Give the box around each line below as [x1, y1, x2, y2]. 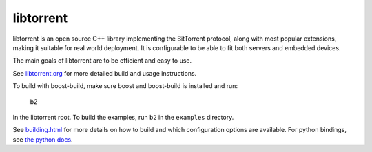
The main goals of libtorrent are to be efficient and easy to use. [12, 56, 192, 65]
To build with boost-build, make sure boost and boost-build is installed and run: [12, 82, 238, 90]
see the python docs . [12, 135, 73, 144]
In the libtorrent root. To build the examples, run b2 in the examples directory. [12, 113, 234, 121]
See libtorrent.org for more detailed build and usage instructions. [12, 69, 197, 77]
